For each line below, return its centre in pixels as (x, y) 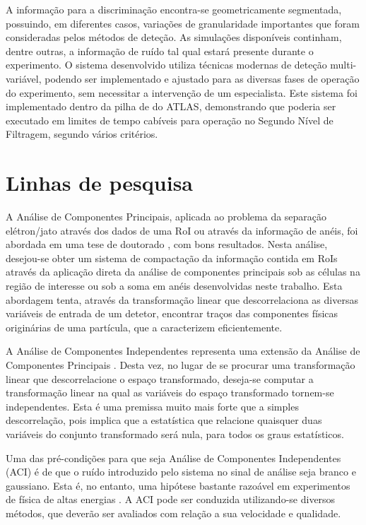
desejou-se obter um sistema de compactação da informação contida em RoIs (172, 258)
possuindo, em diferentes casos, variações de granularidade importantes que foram (183, 23)
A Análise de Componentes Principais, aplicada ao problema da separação (166, 217)
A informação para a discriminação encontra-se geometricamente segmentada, (174, 9)
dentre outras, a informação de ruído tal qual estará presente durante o (160, 51)
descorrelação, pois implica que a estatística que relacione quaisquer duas (164, 420)
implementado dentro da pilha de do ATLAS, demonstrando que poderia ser (171, 106)
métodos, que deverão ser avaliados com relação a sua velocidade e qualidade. (173, 513)
